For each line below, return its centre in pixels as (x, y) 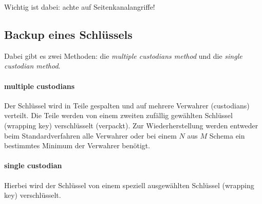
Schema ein (227, 135)
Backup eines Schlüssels (68, 34)
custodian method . (32, 66)
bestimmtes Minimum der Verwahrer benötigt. (77, 145)
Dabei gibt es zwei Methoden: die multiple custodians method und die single (123, 55)
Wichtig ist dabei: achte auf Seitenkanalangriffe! (80, 7)
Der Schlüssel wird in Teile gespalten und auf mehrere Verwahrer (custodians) (127, 105)
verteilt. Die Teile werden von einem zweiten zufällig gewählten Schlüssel (118, 115)
